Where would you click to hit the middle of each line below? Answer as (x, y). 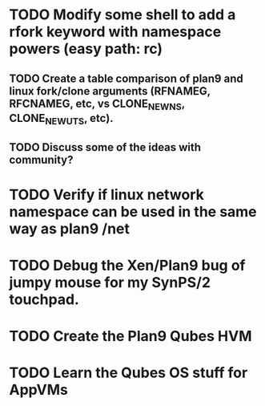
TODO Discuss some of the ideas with (105, 147)
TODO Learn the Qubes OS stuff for (128, 373)
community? (41, 160)
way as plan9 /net (70, 228)
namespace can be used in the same (133, 211)
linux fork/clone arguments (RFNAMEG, (110, 91)
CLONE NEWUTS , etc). (62, 119)
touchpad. (44, 299)
